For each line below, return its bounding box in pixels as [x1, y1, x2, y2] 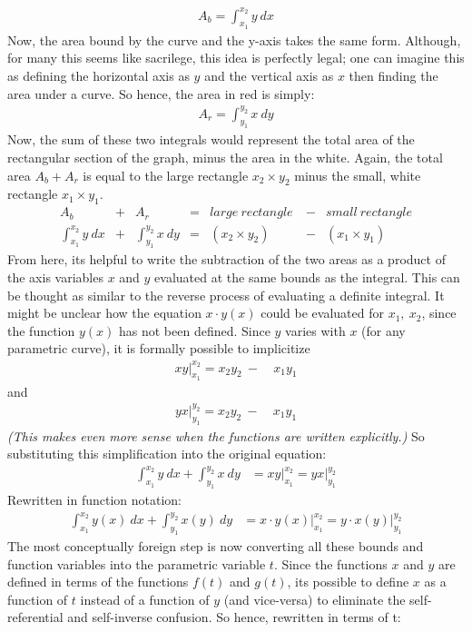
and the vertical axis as [204, 65, 334, 84]
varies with [285, 321, 346, 340]
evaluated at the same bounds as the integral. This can [154, 268, 460, 287]
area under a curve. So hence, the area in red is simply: [7, 84, 315, 103]
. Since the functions [273, 554, 388, 573]
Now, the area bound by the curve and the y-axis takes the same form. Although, [7, 30, 461, 49]
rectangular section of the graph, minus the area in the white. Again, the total [7, 147, 443, 166]
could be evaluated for [261, 303, 384, 322]
